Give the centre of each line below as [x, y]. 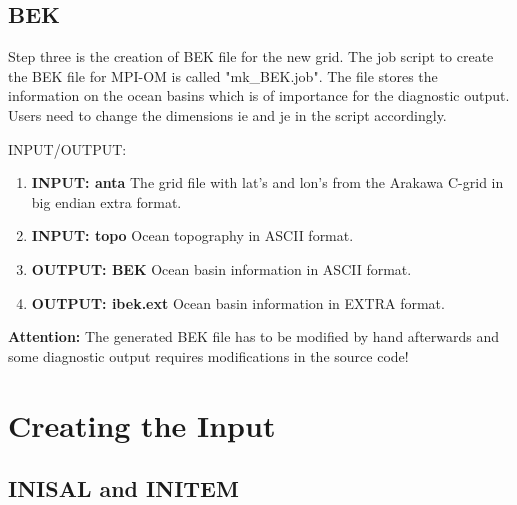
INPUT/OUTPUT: [67, 148]
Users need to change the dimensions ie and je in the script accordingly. [227, 114]
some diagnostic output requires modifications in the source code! [208, 355]
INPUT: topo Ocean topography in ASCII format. [192, 235]
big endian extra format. [106, 201]
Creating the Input [142, 424]
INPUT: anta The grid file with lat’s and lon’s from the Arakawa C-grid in [267, 182]
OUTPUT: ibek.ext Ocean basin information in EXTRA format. [238, 302]
